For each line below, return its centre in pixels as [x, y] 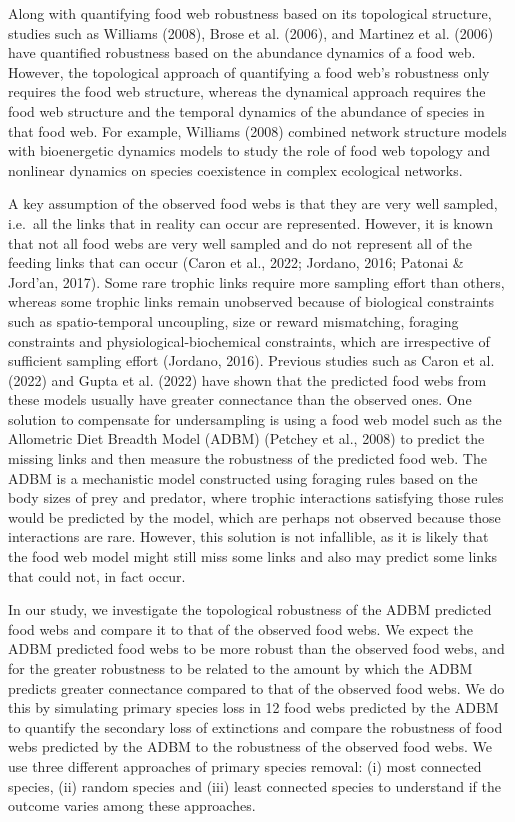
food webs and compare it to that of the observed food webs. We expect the [241, 628]
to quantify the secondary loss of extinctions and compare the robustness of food [255, 726]
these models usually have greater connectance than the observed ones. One [240, 399]
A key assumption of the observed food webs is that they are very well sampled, [253, 203]
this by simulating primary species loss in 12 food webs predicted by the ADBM [253, 707]
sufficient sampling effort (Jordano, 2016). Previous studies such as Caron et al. [251, 360]
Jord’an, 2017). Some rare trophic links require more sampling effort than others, [256, 281]
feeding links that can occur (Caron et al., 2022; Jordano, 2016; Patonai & [236, 262]
